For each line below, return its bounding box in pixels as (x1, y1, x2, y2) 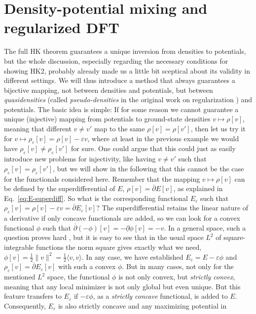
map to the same (94, 123, 145, 134)
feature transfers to (4, 291, 62, 301)
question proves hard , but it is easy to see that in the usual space (4, 232, 204, 242)
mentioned (4, 272, 36, 282)
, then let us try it (190, 123, 246, 134)
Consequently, (4, 301, 46, 311)
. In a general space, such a (164, 222, 246, 233)
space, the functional (47, 272, 110, 282)
